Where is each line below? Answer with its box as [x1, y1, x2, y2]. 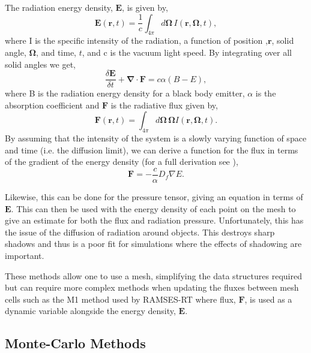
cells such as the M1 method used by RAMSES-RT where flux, [5, 292, 236, 305]
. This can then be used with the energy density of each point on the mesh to [11, 202, 296, 215]
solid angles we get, [5, 58, 76, 70]
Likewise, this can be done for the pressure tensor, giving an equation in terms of [5, 191, 303, 203]
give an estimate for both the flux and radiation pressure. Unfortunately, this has [5, 214, 304, 227]
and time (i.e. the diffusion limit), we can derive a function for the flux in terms [5, 143, 298, 156]
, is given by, [122, 1, 168, 13]
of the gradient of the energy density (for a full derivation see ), [5, 155, 238, 168]
